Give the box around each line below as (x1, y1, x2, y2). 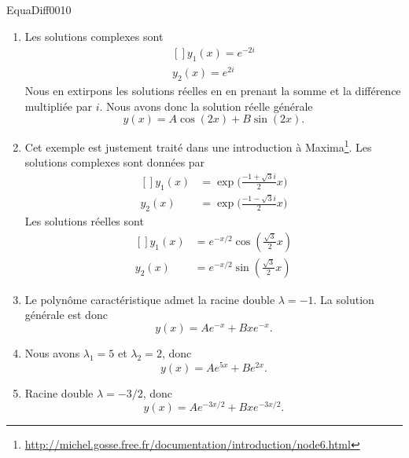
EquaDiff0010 (6, 2, 72, 17)
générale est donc (24, 306, 108, 323)
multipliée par (24, 97, 93, 114)
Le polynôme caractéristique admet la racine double (24, 291, 275, 307)
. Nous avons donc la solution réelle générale (99, 97, 313, 114)
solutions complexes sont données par (24, 154, 205, 170)
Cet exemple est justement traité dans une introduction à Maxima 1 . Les (24, 137, 372, 155)
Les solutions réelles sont (24, 213, 144, 229)
